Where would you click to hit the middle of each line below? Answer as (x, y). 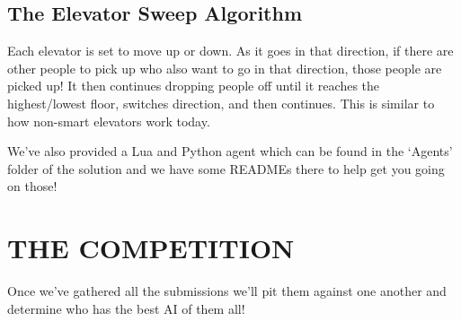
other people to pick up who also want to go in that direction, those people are (225, 68)
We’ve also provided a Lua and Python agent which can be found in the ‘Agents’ (230, 151)
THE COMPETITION (151, 248)
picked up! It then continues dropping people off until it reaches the (194, 86)
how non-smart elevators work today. (109, 121)
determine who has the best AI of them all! (126, 308)
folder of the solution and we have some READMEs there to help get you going (226, 168)
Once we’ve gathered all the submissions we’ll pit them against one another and (227, 291)
